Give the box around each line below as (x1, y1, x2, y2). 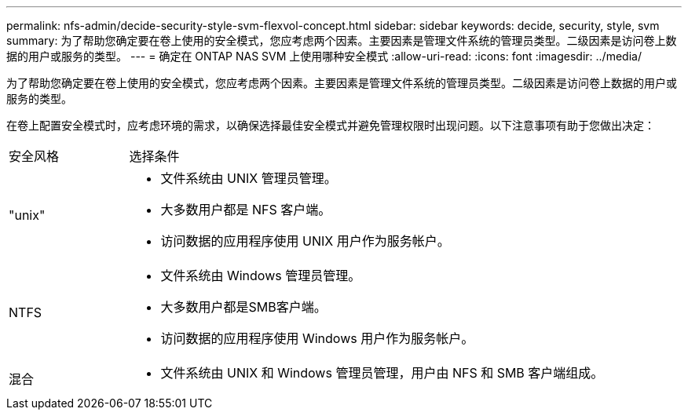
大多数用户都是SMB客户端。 (160, 299, 327, 315)
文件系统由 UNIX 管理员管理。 (160, 170, 337, 186)
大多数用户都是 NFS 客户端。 (160, 202, 331, 217)
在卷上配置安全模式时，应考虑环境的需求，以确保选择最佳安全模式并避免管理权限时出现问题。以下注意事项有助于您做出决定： (6, 119, 655, 132)
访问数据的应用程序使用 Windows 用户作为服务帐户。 (160, 330, 474, 346)
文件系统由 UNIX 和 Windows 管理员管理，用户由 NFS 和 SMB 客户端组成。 (160, 365, 604, 381)
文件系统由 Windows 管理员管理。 (160, 268, 361, 283)
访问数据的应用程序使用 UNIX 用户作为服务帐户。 (160, 233, 450, 249)
